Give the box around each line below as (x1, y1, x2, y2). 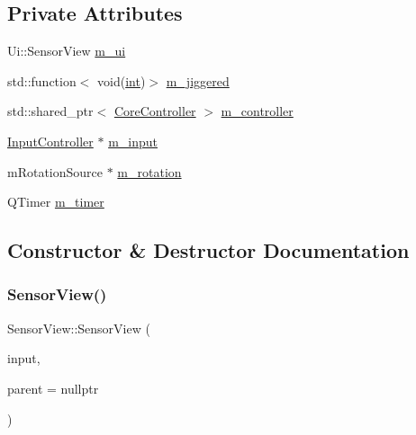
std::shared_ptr (7, 102, 94, 120)
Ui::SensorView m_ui (7, 41, 126, 60)
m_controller (221, 102, 294, 120)
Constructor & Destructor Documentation (7, 236, 410, 264)
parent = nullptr (7, 378, 99, 397)
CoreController (113, 102, 196, 120)
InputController (7, 131, 94, 150)
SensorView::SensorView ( (7, 318, 150, 337)
